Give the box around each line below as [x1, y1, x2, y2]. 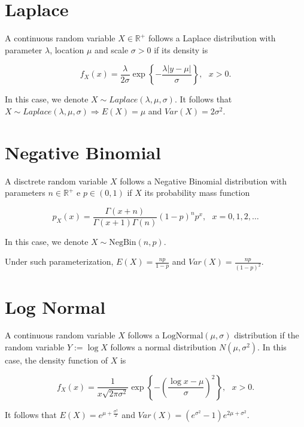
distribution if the [234, 329, 299, 341]
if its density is [154, 43, 208, 56]
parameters [5, 186, 45, 199]
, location [50, 43, 84, 56]
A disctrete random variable [5, 174, 108, 187]
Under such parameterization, [5, 255, 114, 268]
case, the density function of [5, 354, 108, 367]
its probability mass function [144, 186, 250, 199]
